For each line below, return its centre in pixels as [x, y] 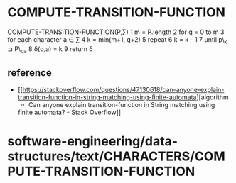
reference [29, 73]
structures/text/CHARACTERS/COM [116, 156]
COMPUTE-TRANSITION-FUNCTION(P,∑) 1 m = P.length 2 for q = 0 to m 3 [116, 32]
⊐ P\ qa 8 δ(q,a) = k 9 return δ [50, 49]
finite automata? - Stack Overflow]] [69, 112]
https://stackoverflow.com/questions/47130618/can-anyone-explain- [123, 90]
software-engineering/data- [93, 141]
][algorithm [213, 97]
